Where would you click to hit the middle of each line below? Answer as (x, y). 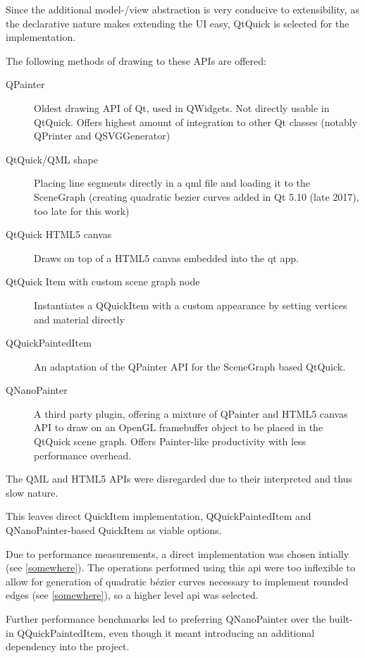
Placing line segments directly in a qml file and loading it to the (172, 183)
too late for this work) (82, 210)
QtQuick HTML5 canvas (59, 234)
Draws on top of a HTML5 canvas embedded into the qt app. (166, 257)
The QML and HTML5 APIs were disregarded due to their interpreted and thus (179, 479)
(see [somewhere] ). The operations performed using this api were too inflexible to (181, 567)
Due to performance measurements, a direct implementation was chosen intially (178, 553)
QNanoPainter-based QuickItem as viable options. (114, 530)
